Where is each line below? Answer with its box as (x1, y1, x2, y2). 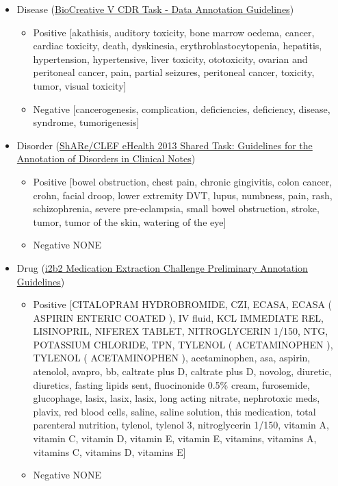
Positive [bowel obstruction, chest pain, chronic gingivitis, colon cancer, (33, 174, 333, 188)
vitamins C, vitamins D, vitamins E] (33, 444, 186, 459)
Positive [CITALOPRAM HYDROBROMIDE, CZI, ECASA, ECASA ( (33, 297, 333, 311)
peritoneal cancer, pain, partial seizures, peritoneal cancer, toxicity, (33, 65, 315, 79)
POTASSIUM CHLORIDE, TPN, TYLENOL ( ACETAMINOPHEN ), (33, 337, 333, 351)
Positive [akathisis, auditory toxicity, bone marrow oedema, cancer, (33, 25, 315, 39)
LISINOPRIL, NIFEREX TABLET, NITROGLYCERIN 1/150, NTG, (33, 324, 328, 338)
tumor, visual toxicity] (33, 78, 127, 92)
